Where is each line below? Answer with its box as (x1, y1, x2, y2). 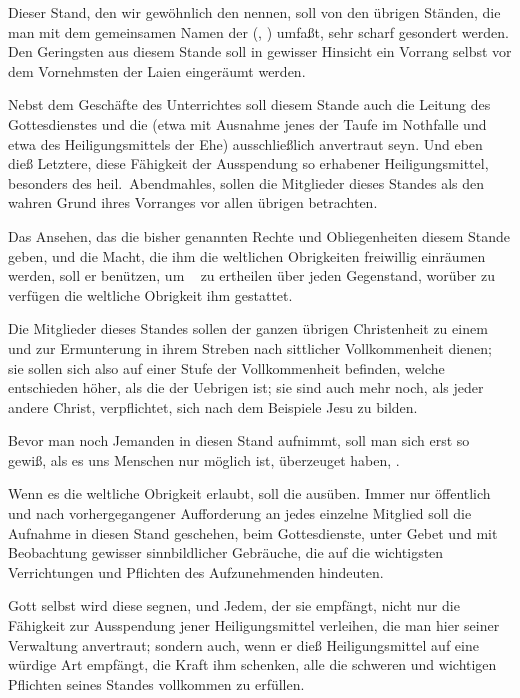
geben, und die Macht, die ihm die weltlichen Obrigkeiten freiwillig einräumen (8, 245, 486, 266)
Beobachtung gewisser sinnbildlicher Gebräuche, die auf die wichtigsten (8, 542, 444, 563)
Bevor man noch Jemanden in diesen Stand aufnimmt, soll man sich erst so (8, 430, 470, 451)
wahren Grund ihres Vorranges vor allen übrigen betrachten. (8, 192, 378, 213)
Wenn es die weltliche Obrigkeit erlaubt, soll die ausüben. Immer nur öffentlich (8, 483, 491, 504)
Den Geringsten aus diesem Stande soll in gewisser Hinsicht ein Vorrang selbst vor (8, 41, 512, 62)
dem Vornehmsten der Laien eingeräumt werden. (8, 60, 306, 81)
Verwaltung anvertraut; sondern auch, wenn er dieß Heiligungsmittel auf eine (8, 634, 479, 655)
